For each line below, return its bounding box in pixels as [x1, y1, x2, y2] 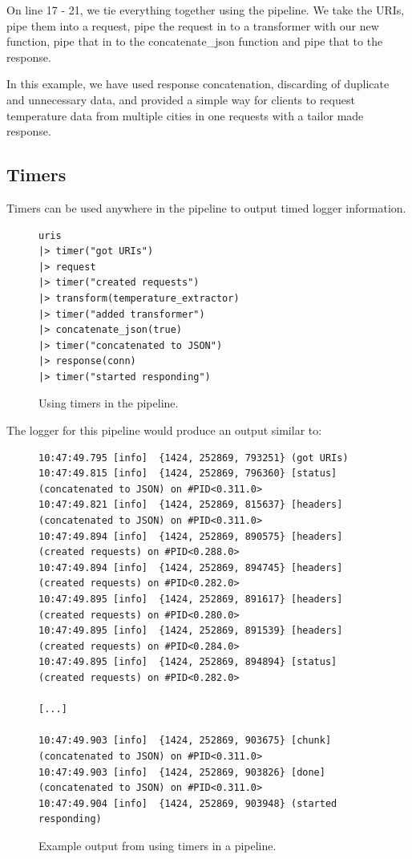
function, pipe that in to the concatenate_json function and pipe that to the [6, 33, 383, 50]
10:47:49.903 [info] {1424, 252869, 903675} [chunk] [38, 735, 332, 747]
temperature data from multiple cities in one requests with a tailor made [6, 107, 364, 124]
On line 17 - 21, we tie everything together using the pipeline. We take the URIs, [6, 2, 405, 18]
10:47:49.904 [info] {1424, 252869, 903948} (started [38, 797, 337, 809]
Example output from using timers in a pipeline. [38, 837, 277, 853]
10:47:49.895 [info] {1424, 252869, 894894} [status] [38, 656, 337, 668]
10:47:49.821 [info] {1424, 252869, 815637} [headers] [38, 499, 343, 511]
